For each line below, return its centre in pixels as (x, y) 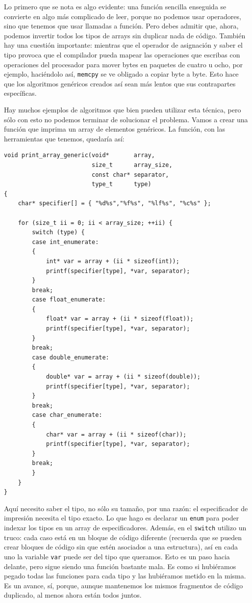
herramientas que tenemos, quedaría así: (64, 138)
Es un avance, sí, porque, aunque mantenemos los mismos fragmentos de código (124, 585)
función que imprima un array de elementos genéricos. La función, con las (114, 129)
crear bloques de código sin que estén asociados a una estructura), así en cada (121, 547)
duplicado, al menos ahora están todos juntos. (73, 595)
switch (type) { (58, 233)
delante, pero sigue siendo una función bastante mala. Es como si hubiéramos (120, 566)
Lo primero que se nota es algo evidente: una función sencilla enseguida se (115, 6)
